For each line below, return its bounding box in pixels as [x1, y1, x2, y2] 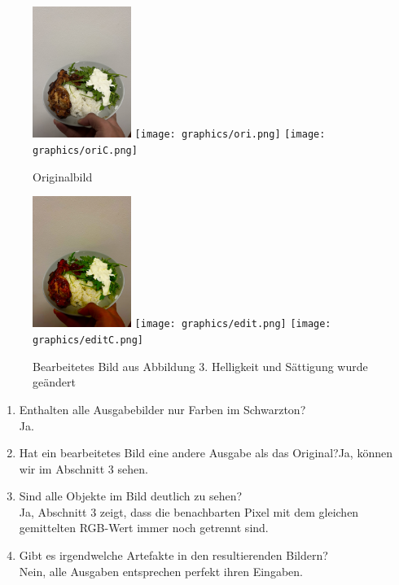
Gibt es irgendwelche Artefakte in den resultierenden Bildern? [19, 547, 328, 564]
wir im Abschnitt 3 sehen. [19, 460, 148, 477]
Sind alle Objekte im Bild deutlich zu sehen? [19, 487, 243, 504]
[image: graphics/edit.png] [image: [134, 318, 331, 330]
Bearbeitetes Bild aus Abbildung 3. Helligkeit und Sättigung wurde [33, 357, 368, 374]
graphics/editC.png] [33, 334, 144, 347]
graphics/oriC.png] [33, 144, 138, 156]
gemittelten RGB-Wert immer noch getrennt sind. [19, 519, 269, 536]
